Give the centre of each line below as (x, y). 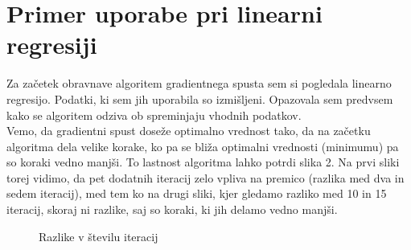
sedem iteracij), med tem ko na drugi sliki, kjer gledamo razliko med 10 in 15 (197, 193)
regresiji (52, 45)
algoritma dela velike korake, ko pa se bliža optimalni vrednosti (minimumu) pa (203, 146)
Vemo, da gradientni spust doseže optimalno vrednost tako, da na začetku (189, 131)
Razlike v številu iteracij (99, 236)
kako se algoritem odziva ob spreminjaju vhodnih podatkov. (154, 115)
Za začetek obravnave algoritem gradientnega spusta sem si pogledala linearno (199, 83)
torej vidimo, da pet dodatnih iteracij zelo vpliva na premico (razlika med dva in (205, 177)
